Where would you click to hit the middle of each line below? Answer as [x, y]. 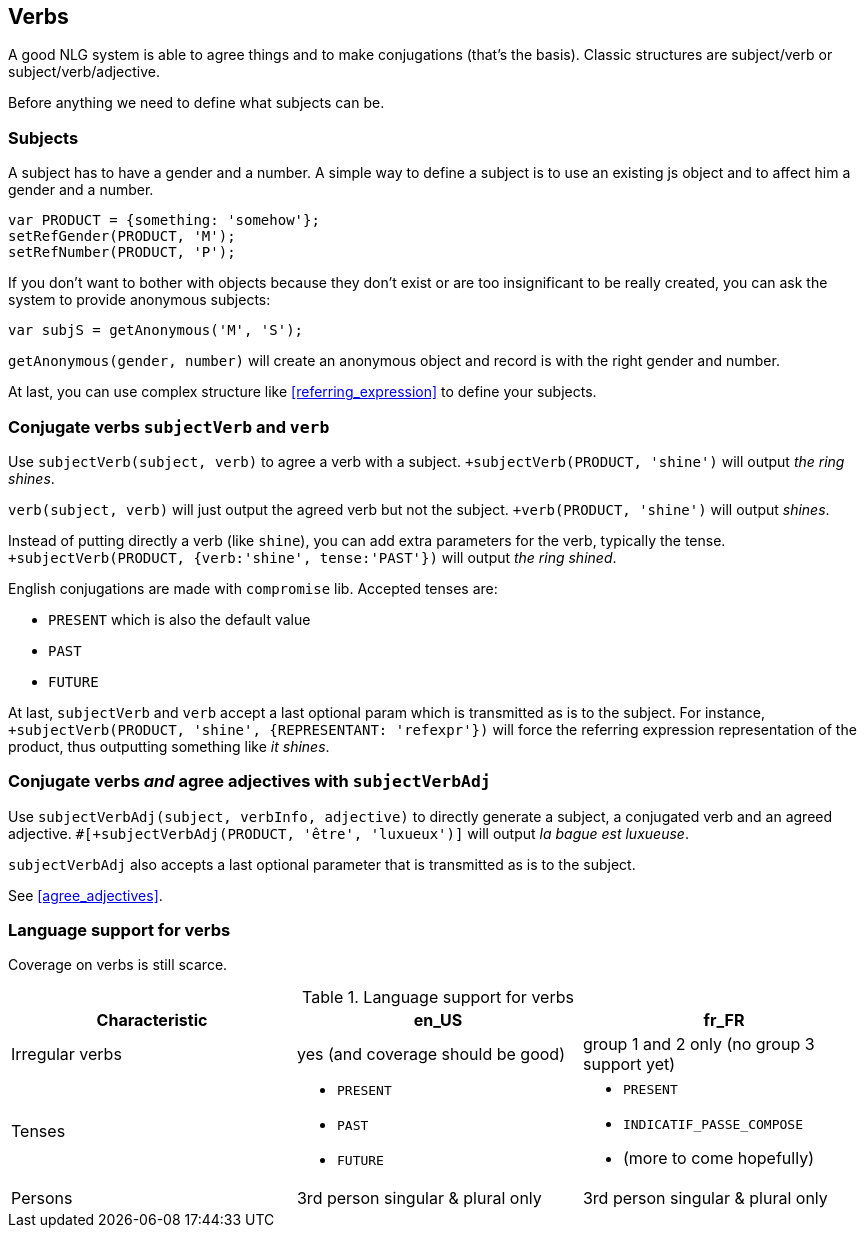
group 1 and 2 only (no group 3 [698, 1044]
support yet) [629, 1064]
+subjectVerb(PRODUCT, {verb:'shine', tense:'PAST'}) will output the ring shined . [312, 557]
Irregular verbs [66, 1054]
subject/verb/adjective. [84, 72]
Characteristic [152, 1020]
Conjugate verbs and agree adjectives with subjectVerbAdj [249, 781]
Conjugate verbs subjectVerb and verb [169, 426]
